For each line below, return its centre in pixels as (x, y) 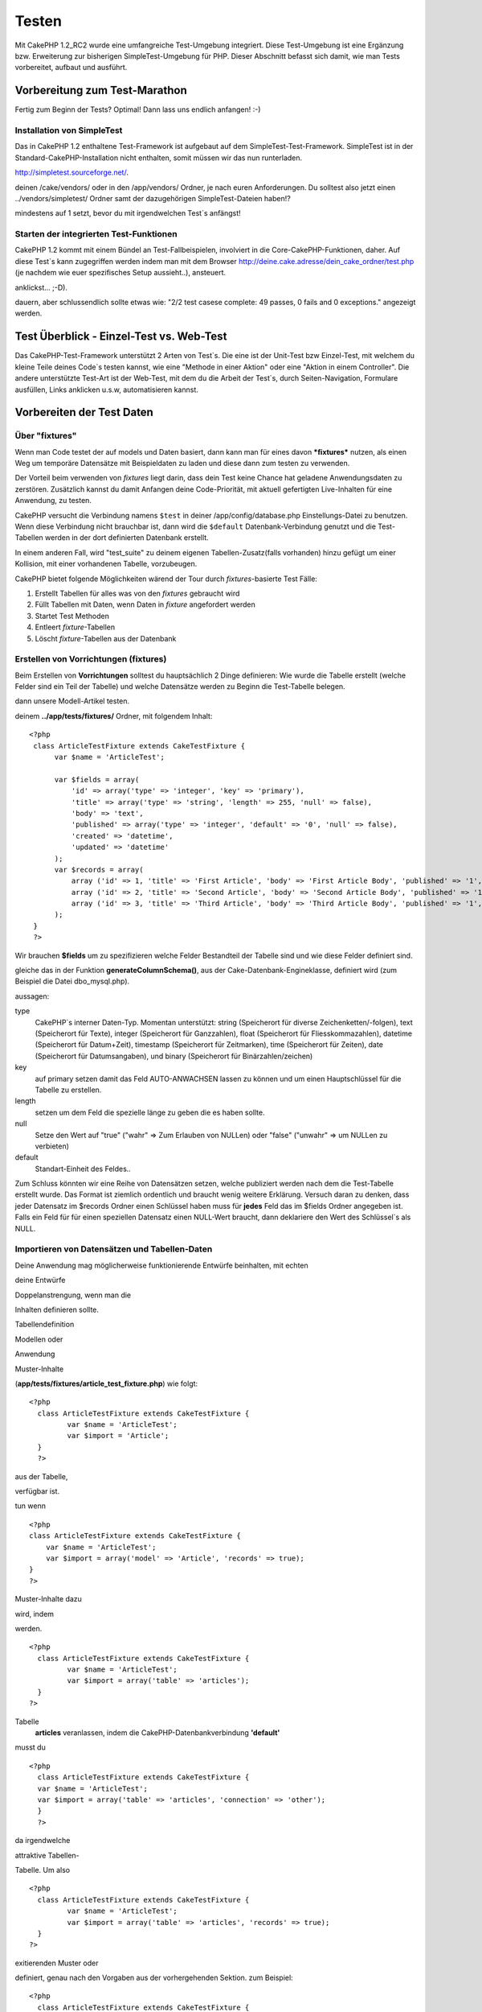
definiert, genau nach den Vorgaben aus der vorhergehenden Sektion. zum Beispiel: (154, 1978)
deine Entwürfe (40, 1280)
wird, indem (35, 1614)
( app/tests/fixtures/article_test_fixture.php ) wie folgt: (106, 1383)
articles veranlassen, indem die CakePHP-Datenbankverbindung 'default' (157, 1733)
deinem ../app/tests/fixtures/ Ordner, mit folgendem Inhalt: (114, 715)
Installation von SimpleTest (69, 130)
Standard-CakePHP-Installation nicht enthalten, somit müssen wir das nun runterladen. (159, 158)
